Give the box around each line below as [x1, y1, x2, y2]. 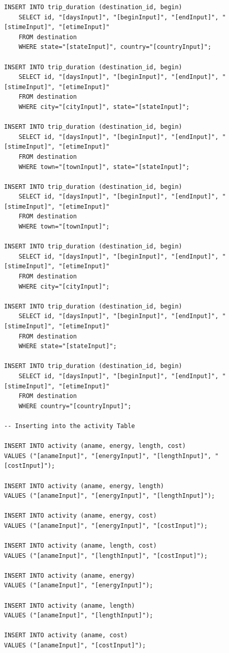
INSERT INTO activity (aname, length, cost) [4, 542, 157, 550]
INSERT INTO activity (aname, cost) [4, 632, 128, 639]
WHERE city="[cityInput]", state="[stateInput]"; [18, 103, 190, 110]
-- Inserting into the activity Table [4, 422, 135, 430]
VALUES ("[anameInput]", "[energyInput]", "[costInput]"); [4, 522, 208, 529]
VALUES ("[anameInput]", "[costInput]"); [4, 642, 146, 649]
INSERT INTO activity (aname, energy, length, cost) [4, 442, 186, 450]
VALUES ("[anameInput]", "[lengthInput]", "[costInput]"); [4, 552, 208, 559]
